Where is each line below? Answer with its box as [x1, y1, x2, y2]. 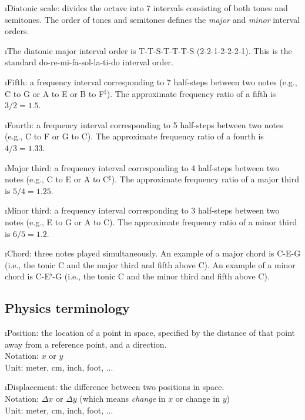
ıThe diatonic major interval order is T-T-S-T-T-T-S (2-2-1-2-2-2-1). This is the [5, 44, 292, 56]
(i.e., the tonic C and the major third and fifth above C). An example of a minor [5, 258, 296, 271]
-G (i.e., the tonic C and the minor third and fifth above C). [52, 270, 270, 282]
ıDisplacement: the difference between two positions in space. [5, 381, 224, 393]
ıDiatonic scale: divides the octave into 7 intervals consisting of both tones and [5, 2, 288, 14]
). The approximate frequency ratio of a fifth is [106, 87, 276, 99]
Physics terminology [5, 299, 130, 317]
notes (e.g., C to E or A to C [5, 173, 109, 185]
